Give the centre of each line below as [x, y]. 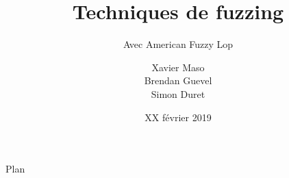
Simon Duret [178, 93]
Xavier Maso [178, 67]
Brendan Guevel [178, 80]
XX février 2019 [178, 117]
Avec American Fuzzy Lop [178, 44]
